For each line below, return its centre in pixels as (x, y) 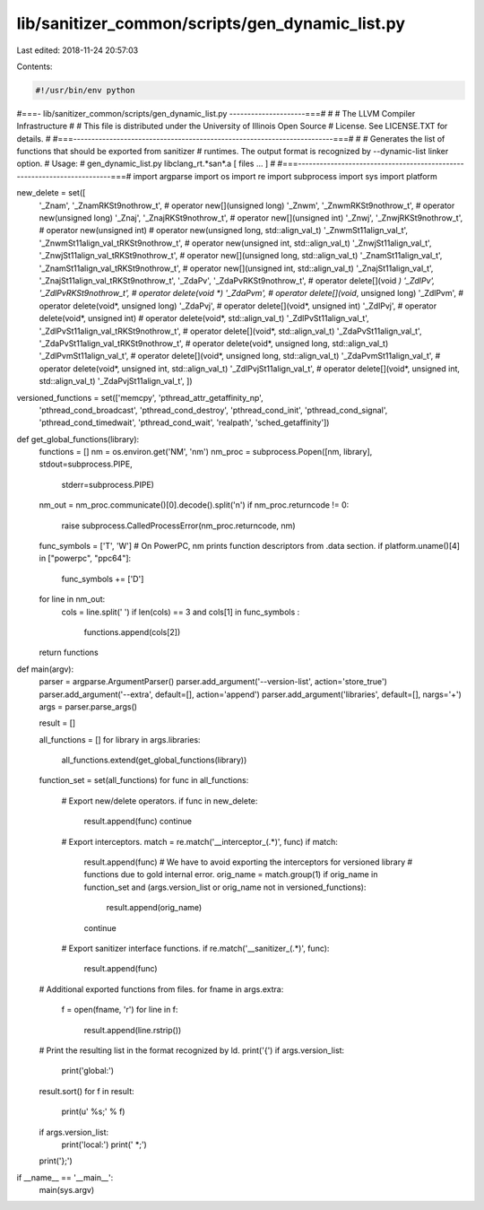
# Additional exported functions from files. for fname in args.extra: (161, 989)
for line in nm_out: (72, 599)
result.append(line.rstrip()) (133, 1030)
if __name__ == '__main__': (65, 1177)
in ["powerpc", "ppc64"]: (85, 558)
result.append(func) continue (138, 822)
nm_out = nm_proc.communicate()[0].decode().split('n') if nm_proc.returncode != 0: (194, 505)
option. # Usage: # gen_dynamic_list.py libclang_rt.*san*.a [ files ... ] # (146, 164)
